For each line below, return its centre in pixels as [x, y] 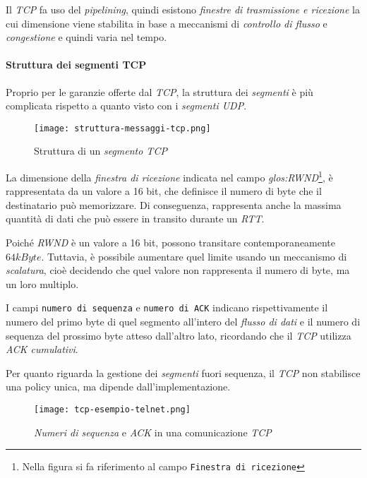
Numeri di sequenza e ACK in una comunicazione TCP [153, 432]
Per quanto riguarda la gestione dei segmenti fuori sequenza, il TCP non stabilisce [183, 372]
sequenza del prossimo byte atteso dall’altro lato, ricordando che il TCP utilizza [179, 335]
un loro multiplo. [42, 283]
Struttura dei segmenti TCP [76, 65]
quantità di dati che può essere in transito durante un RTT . [135, 219]
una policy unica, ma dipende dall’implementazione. [118, 387]
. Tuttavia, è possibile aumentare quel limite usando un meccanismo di [194, 256]
